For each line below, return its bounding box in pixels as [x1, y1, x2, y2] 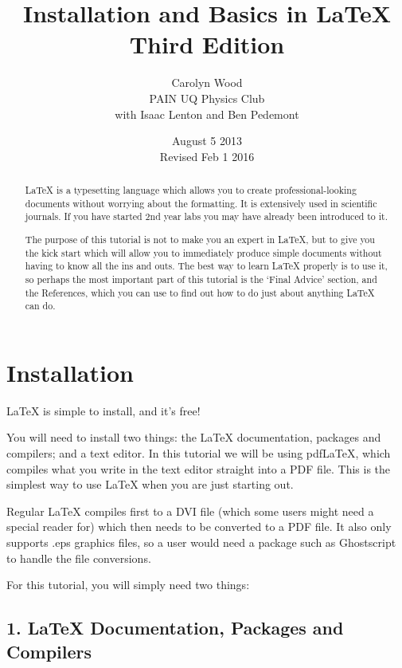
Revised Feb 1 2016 [159, 147, 255, 164]
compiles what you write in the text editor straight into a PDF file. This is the [6, 460, 391, 477]
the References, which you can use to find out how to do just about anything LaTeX [25, 285, 375, 299]
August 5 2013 [172, 132, 242, 149]
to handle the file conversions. [6, 549, 151, 566]
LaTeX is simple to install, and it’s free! [6, 402, 201, 418]
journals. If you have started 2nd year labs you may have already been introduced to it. [25, 210, 388, 223]
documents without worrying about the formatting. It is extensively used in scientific [25, 196, 377, 210]
